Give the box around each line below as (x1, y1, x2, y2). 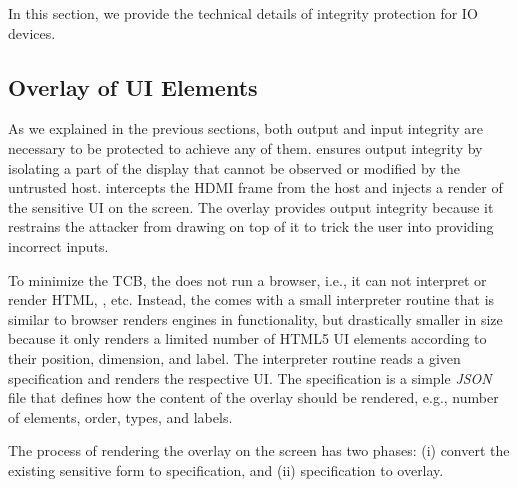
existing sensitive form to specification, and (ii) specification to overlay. (8, 459, 444, 480)
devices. (8, 22, 56, 43)
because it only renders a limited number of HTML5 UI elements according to (8, 328, 487, 349)
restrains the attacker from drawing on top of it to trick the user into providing (8, 216, 494, 237)
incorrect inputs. (8, 235, 109, 256)
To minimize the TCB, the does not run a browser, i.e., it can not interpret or (8, 269, 487, 290)
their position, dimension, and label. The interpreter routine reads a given (8, 347, 461, 368)
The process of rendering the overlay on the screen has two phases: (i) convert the (8, 440, 510, 461)
